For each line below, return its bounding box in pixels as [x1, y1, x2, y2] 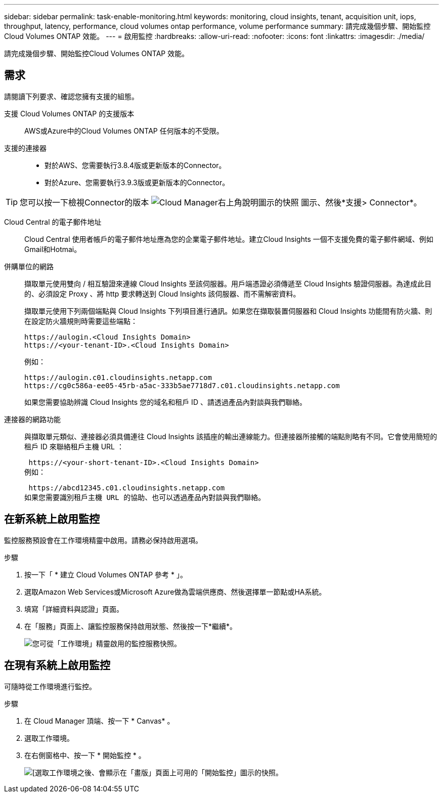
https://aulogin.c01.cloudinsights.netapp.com [24, 373, 212, 382]
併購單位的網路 [4, 262, 54, 271]
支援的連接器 [4, 143, 47, 152]
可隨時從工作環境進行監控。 [4, 682, 96, 691]
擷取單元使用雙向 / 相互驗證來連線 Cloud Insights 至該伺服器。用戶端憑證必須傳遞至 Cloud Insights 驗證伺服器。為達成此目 [24, 279, 432, 288]
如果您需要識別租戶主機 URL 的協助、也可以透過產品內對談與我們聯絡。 [24, 493, 265, 501]
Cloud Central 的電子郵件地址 [4, 217, 102, 226]
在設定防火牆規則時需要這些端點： [24, 316, 138, 325]
